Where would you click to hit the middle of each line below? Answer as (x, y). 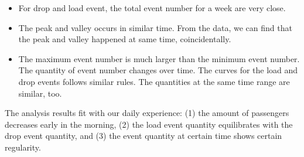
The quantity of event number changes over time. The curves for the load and (158, 70)
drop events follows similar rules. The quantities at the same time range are (154, 81)
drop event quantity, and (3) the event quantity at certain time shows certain (144, 136)
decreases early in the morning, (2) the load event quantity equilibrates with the (149, 124)
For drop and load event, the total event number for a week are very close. (152, 8)
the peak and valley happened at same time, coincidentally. (125, 39)
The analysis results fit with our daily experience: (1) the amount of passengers (147, 113)
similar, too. (40, 93)
